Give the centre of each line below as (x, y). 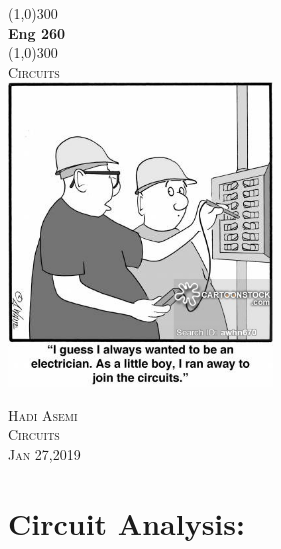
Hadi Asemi (43, 414)
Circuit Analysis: (126, 522)
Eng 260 (37, 32)
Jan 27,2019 (44, 454)
